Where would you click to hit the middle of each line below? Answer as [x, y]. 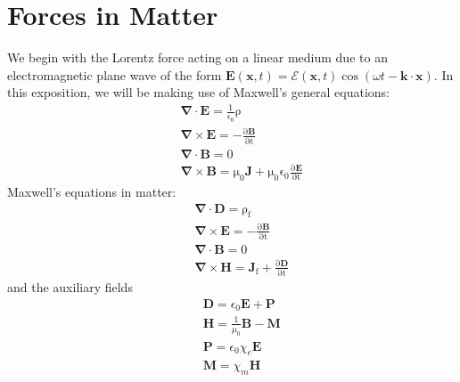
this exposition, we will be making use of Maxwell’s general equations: [198, 92]
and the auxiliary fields [70, 287]
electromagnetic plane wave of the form [115, 74]
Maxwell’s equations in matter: [92, 191]
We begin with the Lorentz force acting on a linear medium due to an [197, 57]
